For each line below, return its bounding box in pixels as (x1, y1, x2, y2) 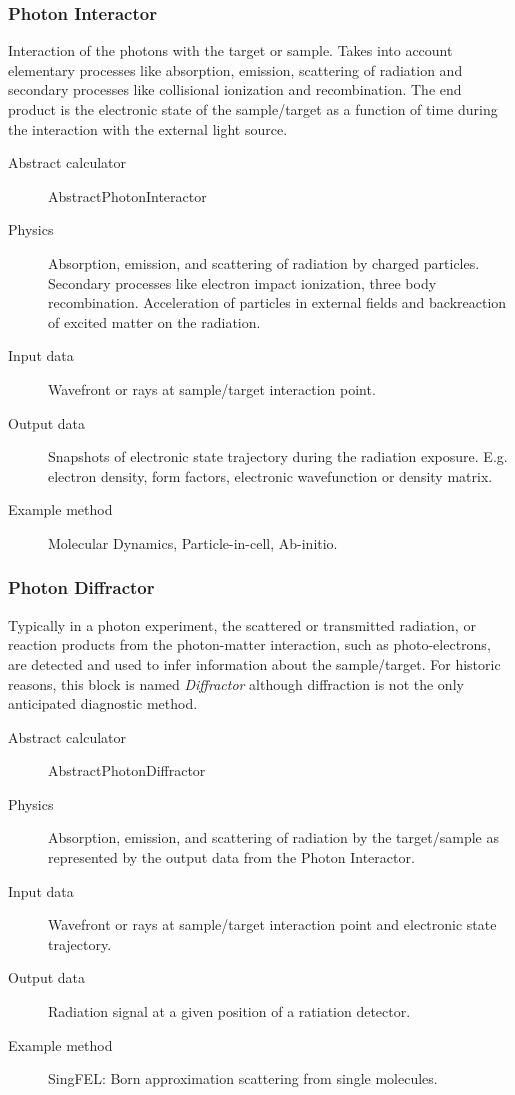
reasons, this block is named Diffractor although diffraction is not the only (8, 673, 464, 694)
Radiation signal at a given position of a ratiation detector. (48, 1001, 411, 1022)
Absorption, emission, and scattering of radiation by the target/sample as (48, 827, 499, 848)
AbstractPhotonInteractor (48, 185, 207, 206)
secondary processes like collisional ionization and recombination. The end (8, 79, 462, 100)
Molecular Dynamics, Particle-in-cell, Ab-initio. (48, 532, 338, 553)
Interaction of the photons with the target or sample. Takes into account (8, 40, 453, 61)
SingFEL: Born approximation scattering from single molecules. (48, 1068, 438, 1089)
